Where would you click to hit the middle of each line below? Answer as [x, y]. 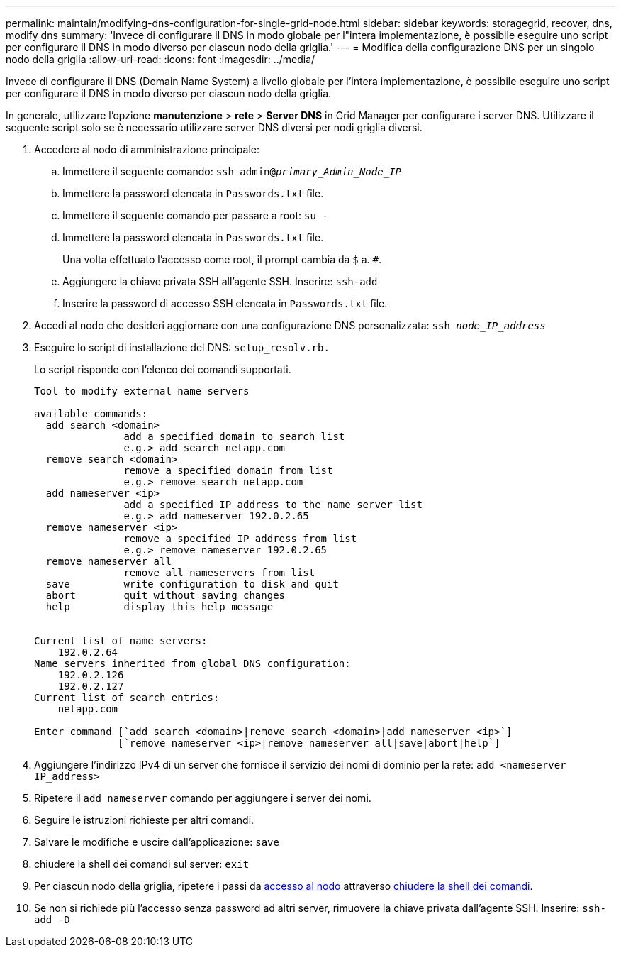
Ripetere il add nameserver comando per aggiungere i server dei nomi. [203, 798]
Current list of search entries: [127, 698]
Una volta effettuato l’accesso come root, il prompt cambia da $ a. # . [222, 259]
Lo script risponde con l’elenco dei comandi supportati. [163, 369]
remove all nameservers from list [219, 573]
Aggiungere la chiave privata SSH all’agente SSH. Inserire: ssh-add [220, 281]
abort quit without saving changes [166, 595]
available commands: [91, 414]
